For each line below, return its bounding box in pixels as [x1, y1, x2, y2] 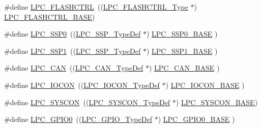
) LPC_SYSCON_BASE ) [176, 97, 258, 107]
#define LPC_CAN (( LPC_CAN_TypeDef [4, 62, 143, 73]
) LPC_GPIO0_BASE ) [158, 114, 235, 124]
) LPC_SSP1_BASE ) [146, 45, 218, 56]
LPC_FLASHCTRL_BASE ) [4, 11, 95, 22]
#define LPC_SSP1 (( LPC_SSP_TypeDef [4, 45, 141, 56]
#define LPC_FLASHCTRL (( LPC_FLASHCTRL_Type [4, 2, 188, 12]
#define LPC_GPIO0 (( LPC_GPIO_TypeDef [4, 114, 152, 124]
